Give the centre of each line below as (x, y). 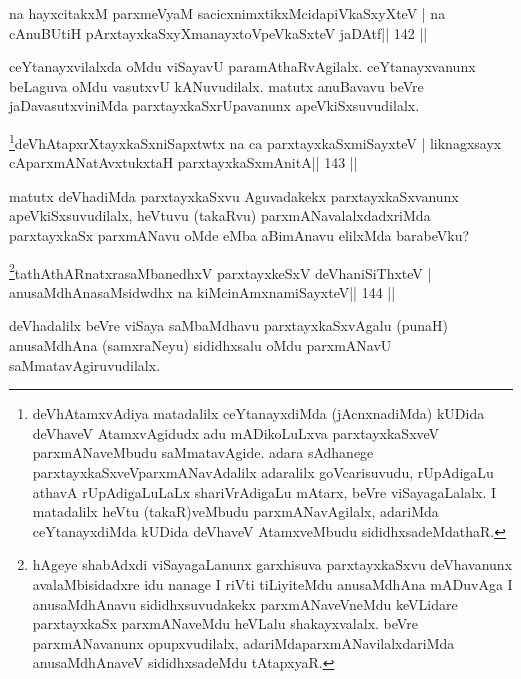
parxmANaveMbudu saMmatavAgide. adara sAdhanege (203, 452)
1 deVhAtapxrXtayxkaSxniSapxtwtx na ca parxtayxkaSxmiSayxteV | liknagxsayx (255, 141)
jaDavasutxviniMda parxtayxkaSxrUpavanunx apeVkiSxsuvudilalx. (214, 105)
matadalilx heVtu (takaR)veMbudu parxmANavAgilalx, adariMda (235, 511)
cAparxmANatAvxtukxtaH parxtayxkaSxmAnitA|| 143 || (183, 162)
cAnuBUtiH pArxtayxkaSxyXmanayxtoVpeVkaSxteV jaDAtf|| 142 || (218, 32)
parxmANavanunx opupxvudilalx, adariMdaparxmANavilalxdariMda (243, 642)
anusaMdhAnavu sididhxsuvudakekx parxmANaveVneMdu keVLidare (245, 603)
